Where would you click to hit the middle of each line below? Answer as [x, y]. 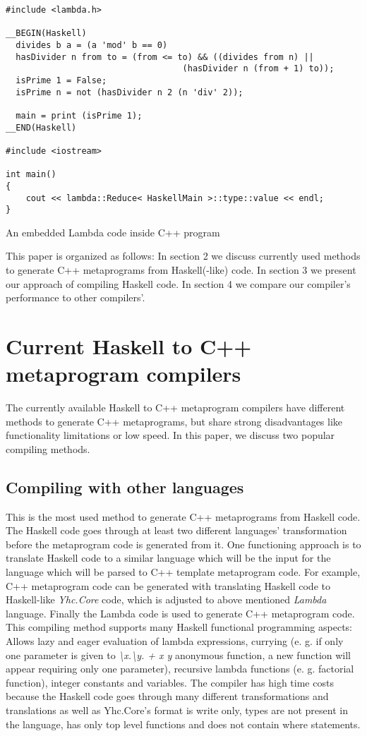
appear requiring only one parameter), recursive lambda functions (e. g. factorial [180, 669]
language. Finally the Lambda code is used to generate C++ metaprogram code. [180, 613]
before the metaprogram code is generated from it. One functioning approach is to [183, 544]
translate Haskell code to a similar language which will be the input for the [168, 558]
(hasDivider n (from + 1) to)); [258, 69]
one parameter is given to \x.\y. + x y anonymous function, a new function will [179, 654]
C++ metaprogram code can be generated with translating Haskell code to [168, 585]
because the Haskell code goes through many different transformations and [167, 696]
